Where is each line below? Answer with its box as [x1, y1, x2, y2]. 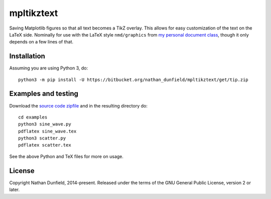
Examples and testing [9, 89, 79, 98]
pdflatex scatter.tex [18, 142, 71, 148]
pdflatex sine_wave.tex [18, 128, 77, 134]
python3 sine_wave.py [18, 121, 71, 127]
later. [9, 186, 20, 192]
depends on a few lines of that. [9, 39, 74, 45]
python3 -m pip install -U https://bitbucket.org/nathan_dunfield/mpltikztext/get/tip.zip [18, 76, 248, 82]
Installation [9, 52, 45, 60]
